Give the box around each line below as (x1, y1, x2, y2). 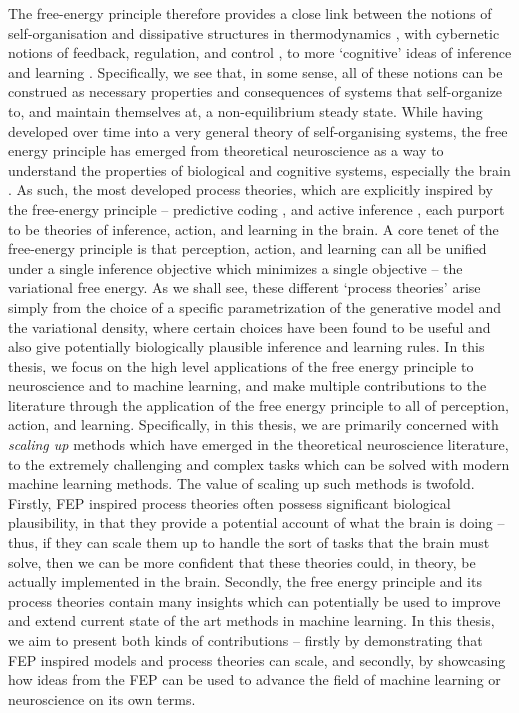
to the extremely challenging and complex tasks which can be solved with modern (8, 453, 510, 474)
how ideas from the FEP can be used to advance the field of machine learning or (8, 669, 501, 690)
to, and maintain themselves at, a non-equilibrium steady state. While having (8, 100, 483, 121)
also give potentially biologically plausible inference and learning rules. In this (8, 336, 485, 357)
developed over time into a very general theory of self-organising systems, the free (8, 120, 508, 141)
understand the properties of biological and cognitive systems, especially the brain (8, 159, 511, 180)
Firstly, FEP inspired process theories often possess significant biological (8, 492, 451, 513)
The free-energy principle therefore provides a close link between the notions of (8, 3, 492, 23)
